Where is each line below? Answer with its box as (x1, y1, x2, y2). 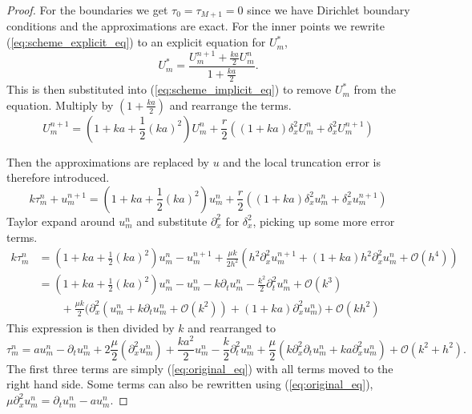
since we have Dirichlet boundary (247, 2, 410, 18)
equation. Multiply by (6, 96, 114, 113)
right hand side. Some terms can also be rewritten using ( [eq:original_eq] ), (6, 376, 373, 392)
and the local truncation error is (223, 153, 381, 170)
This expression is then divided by (6, 319, 175, 336)
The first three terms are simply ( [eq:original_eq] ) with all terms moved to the (6, 360, 393, 376)
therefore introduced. (6, 169, 110, 186)
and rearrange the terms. (169, 96, 292, 113)
